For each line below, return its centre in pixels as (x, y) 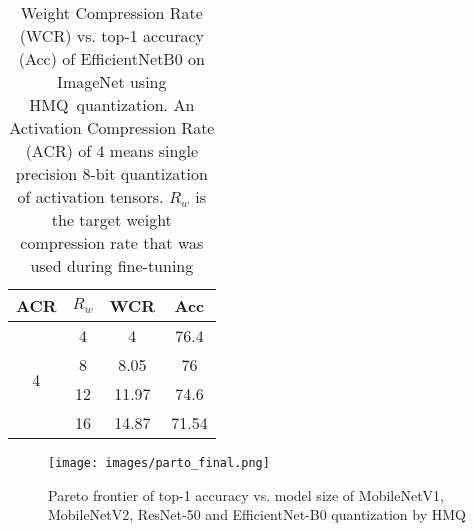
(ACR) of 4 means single (111, 150)
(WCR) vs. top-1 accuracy (111, 35)
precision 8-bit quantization (111, 173)
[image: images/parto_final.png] (159, 463)
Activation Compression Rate (112, 127)
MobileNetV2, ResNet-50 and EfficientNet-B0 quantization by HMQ (257, 514)
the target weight (111, 219)
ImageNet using (112, 81)
